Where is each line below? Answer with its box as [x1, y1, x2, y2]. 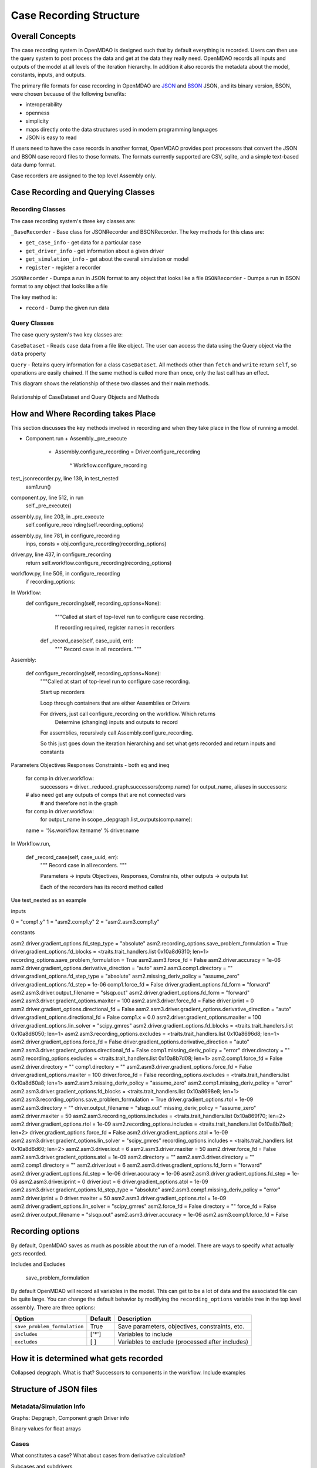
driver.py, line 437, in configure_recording [11, 551, 112, 558]
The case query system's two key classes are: [11, 331, 123, 338]
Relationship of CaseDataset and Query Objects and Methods [11, 393, 160, 400]
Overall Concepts [11, 31, 76, 41]
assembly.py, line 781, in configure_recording [11, 532, 120, 539]
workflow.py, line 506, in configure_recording [11, 570, 120, 577]
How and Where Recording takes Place [11, 409, 156, 419]
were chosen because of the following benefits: [11, 90, 126, 97]
